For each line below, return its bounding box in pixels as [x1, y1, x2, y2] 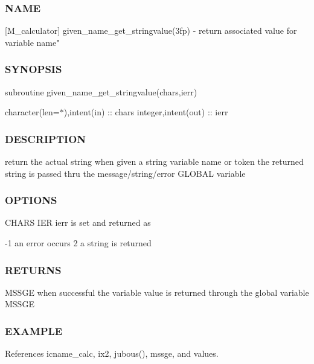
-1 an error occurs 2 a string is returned [5, 237, 152, 249]
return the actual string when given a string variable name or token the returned [5, 155, 304, 168]
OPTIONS [5, 193, 57, 208]
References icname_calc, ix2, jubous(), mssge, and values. [5, 347, 219, 360]
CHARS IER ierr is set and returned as [5, 216, 151, 229]
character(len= [5, 106, 60, 118]
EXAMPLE [5, 323, 63, 338]
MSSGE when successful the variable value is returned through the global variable [5, 286, 309, 298]
